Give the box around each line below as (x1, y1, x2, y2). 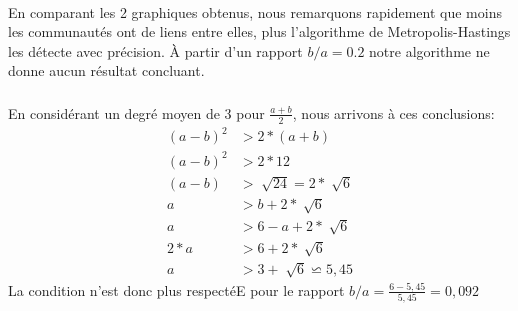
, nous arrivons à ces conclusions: (292, 102, 495, 123)
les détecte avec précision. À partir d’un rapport (8, 40, 303, 61)
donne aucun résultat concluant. (8, 60, 205, 81)
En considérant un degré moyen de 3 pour (8, 102, 265, 123)
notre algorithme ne (369, 40, 490, 61)
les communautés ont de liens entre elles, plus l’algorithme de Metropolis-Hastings (8, 21, 511, 42)
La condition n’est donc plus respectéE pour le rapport (8, 279, 345, 300)
